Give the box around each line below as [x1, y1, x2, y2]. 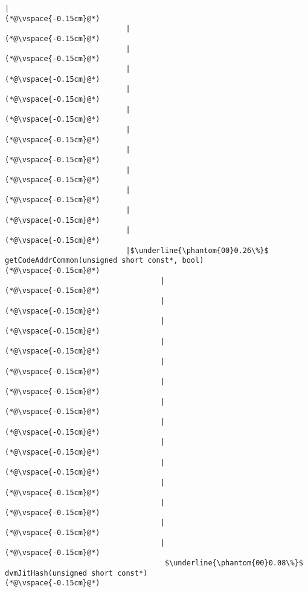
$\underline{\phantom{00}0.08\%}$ [164, 559, 303, 568]
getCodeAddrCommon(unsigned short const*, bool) [5, 256, 204, 265]
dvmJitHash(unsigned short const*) [5, 568, 148, 577]
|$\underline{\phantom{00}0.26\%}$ [126, 246, 269, 255]
